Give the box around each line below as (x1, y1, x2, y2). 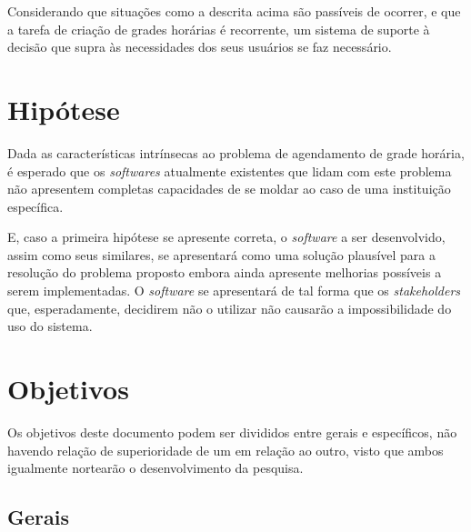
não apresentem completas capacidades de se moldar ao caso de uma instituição (7, 179, 451, 198)
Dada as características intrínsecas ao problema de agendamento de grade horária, (7, 143, 465, 162)
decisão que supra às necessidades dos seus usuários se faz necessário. (7, 37, 392, 56)
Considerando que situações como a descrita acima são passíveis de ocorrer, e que (7, 2, 461, 20)
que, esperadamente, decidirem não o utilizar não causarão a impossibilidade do (7, 298, 452, 317)
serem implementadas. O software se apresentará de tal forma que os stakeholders (7, 281, 461, 300)
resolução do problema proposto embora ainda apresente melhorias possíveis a (7, 263, 442, 282)
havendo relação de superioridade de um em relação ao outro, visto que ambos (7, 440, 444, 459)
